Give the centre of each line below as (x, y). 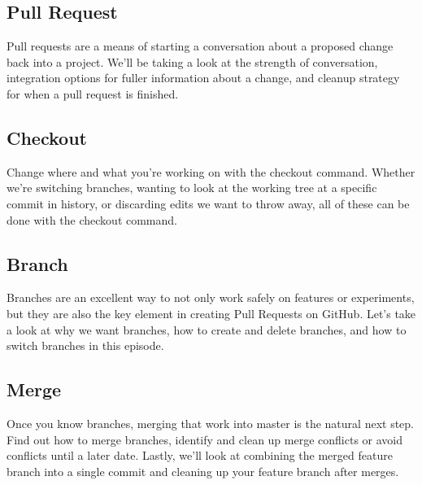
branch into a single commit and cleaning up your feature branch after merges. (203, 471)
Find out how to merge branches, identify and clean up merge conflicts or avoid (205, 439)
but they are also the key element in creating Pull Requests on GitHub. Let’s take (211, 313)
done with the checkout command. (92, 219)
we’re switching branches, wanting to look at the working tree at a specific (192, 188)
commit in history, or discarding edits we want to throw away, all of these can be (208, 203)
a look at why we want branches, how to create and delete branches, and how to (207, 329)
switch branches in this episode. (85, 345)
